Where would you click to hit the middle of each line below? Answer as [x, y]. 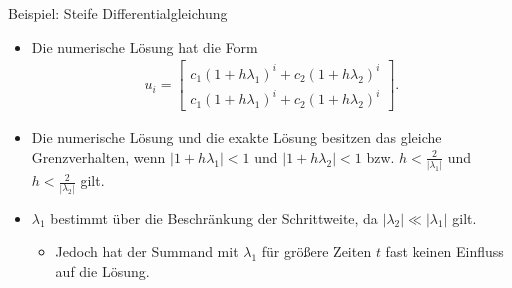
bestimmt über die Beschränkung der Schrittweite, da [214, 217]
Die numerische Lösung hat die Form [144, 46]
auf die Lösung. [102, 270]
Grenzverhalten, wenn [98, 156]
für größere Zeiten [316, 251]
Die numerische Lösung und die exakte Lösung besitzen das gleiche [236, 137]
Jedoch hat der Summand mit [147, 251]
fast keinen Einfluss [444, 251]
